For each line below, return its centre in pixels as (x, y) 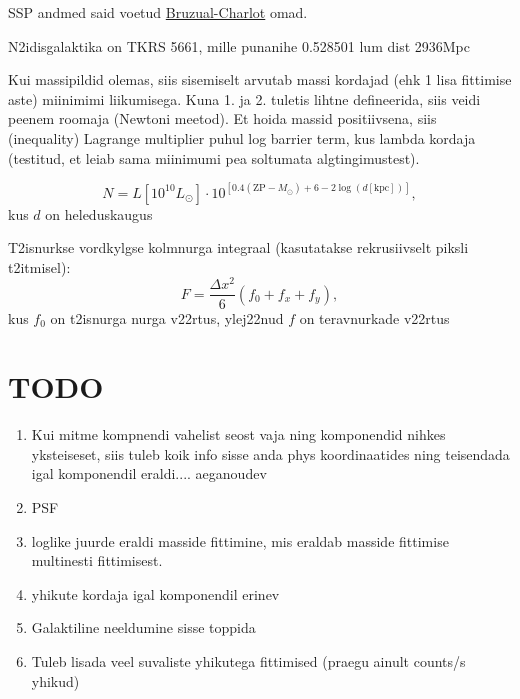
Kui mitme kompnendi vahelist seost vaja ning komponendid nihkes (238, 434)
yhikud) (55, 680)
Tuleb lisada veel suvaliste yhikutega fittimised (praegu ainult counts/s (248, 660)
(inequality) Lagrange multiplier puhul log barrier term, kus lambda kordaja (242, 137)
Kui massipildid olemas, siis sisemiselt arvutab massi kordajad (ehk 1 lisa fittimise (260, 79)
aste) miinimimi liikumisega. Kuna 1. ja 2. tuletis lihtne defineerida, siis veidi (244, 98)
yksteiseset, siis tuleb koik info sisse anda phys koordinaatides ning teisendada (270, 453)
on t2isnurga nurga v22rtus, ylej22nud (167, 317)
